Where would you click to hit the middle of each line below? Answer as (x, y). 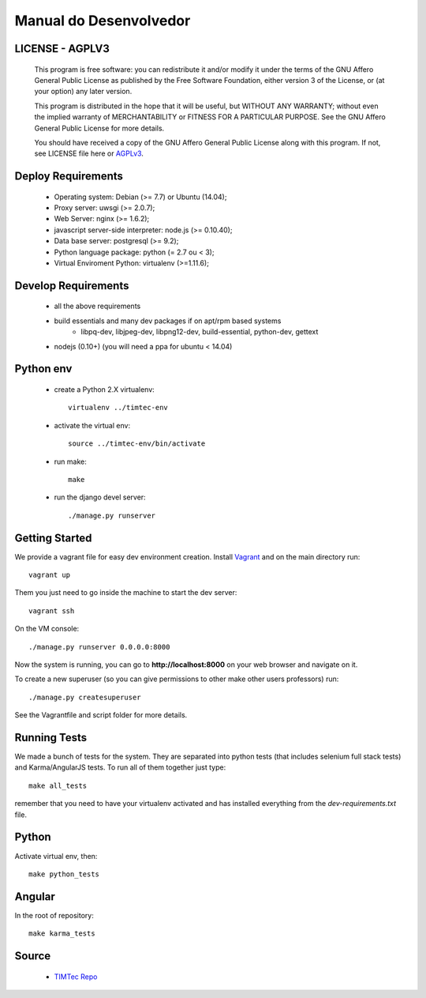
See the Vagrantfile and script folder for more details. (101, 715)
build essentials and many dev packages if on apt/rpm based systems (168, 321)
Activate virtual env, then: (56, 856)
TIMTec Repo (76, 977)
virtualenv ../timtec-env (118, 408)
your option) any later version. (83, 92)
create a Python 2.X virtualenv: (105, 390)
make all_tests (58, 785)
